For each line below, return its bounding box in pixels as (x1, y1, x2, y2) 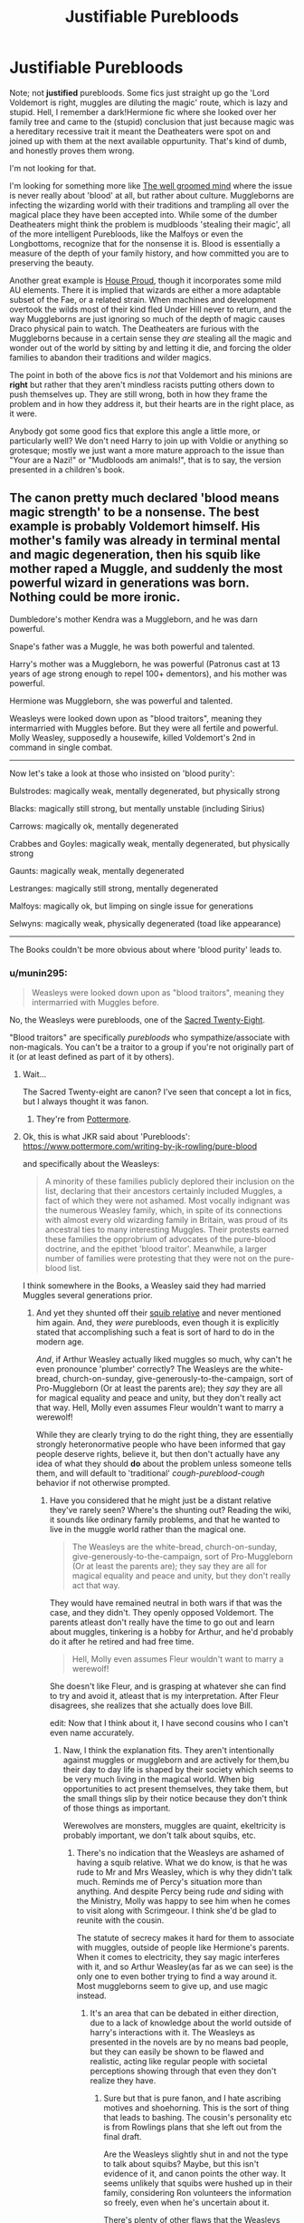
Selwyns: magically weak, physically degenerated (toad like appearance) (9, 917, 281, 928)
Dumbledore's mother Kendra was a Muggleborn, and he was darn (9, 614, 258, 625)
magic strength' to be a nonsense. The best (9, 505, 260, 520)
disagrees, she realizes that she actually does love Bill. (49, 1700, 253, 1711)
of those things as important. (62, 1802, 171, 1814)
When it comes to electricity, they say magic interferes (76, 1952, 280, 1963)
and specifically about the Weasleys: (22, 1159, 160, 1170)
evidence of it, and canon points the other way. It (103, 2169, 287, 2179)
